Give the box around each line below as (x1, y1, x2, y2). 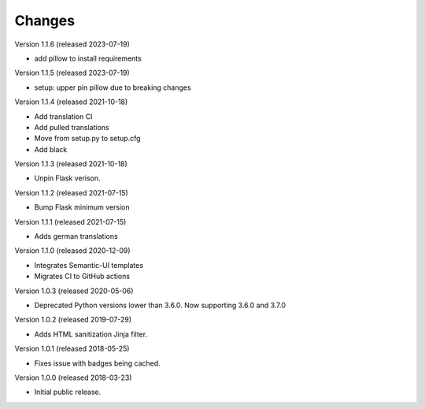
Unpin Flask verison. (34, 173, 102, 183)
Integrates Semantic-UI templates (34, 260, 144, 270)
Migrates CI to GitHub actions (34, 272, 130, 281)
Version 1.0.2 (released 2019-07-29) (14, 315, 132, 325)
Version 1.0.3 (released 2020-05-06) (14, 286, 134, 296)
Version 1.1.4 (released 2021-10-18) (14, 97, 128, 106)
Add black (34, 144, 68, 154)
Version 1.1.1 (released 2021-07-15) (14, 217, 127, 226)
